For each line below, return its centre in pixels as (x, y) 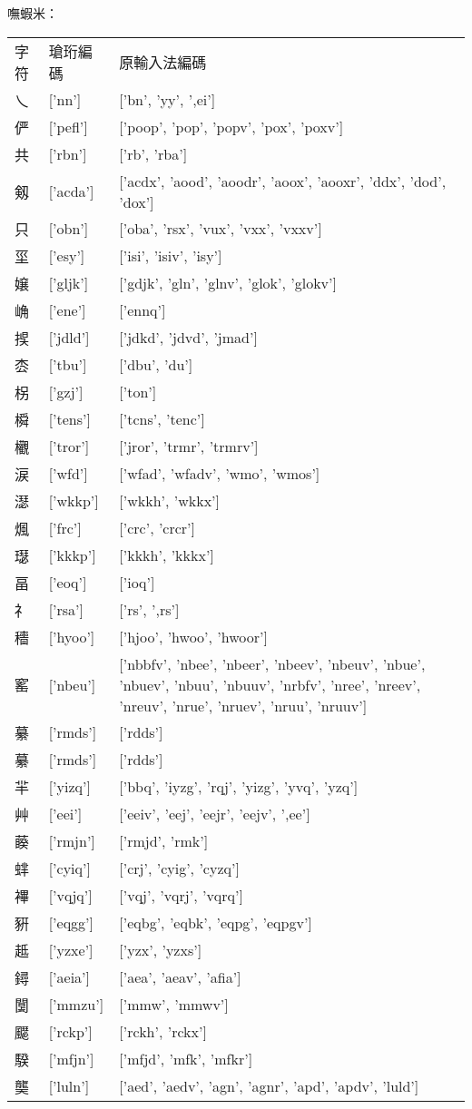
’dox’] (137, 201)
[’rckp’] (70, 1032)
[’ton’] (138, 392)
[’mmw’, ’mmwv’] (174, 1005)
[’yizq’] (69, 787)
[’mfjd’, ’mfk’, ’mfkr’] (186, 1059)
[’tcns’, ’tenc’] (162, 419)
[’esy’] (67, 256)
